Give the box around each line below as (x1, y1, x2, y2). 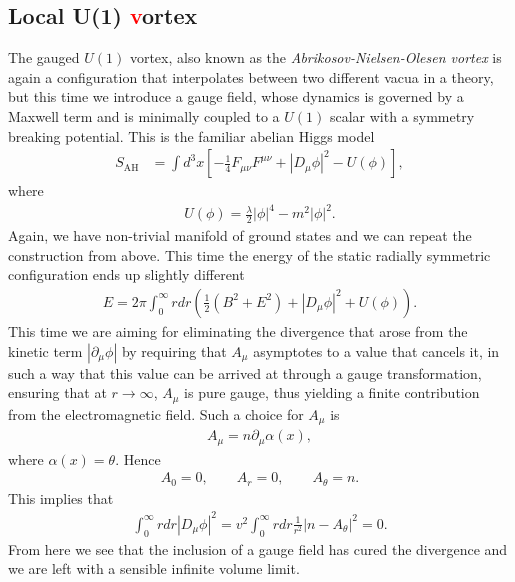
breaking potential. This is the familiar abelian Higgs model (8, 125, 375, 146)
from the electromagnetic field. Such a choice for (8, 403, 304, 424)
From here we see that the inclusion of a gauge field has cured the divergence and (8, 538, 508, 559)
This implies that (8, 487, 114, 508)
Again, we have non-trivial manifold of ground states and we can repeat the (8, 225, 472, 246)
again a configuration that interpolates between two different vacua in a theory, (8, 66, 494, 87)
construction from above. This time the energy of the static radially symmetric (8, 244, 491, 265)
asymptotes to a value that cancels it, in (253, 340, 500, 361)
